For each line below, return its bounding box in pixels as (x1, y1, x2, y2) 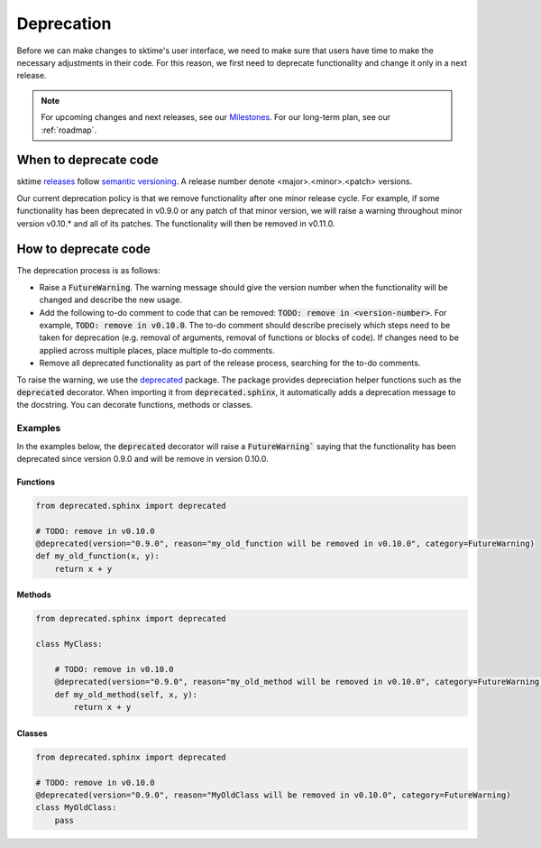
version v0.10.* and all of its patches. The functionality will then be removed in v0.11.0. (16, 217, 335, 229)
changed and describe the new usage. (39, 294, 182, 306)
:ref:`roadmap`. (41, 124, 97, 135)
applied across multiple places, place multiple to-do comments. (39, 345, 275, 355)
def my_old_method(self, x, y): (54, 689, 198, 699)
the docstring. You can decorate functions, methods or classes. (16, 400, 253, 410)
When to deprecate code (16, 152, 159, 168)
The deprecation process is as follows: (16, 265, 161, 276)
